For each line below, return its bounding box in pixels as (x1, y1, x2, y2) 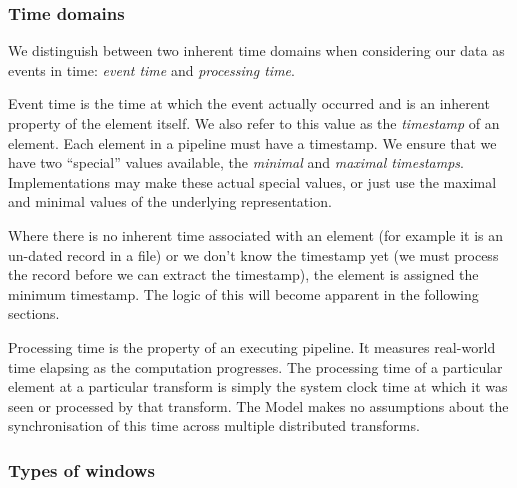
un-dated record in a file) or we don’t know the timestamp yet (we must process (8, 244, 499, 265)
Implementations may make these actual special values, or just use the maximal (8, 171, 497, 192)
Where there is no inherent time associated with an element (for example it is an (8, 224, 504, 245)
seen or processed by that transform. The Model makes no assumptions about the (8, 395, 509, 416)
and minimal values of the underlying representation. (8, 191, 332, 212)
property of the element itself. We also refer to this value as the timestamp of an (8, 113, 500, 133)
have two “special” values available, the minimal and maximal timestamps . (8, 152, 464, 173)
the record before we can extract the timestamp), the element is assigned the (8, 264, 479, 285)
